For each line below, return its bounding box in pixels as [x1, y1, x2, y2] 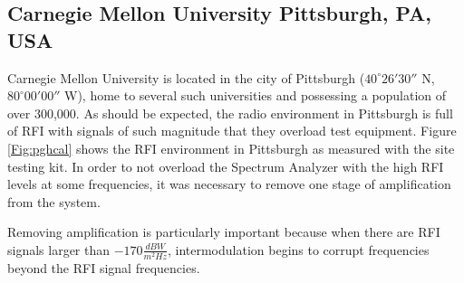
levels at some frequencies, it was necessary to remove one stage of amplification [7, 175, 451, 193]
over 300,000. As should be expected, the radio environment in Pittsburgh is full [7, 103, 453, 122]
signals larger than [7, 240, 111, 259]
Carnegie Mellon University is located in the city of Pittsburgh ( [7, 68, 365, 87]
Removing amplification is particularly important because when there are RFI [7, 222, 440, 241]
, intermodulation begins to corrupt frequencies [167, 240, 430, 259]
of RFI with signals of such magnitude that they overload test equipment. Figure [7, 121, 457, 140]
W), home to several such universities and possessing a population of [64, 86, 447, 105]
